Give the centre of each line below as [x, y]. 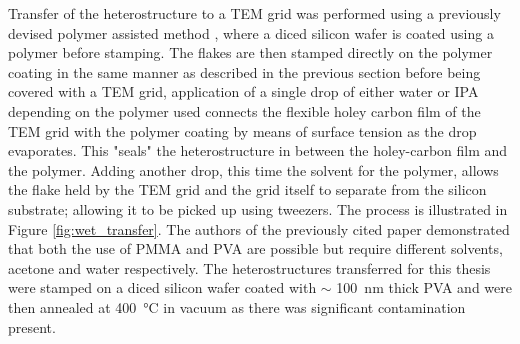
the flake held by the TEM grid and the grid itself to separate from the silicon [247, 189]
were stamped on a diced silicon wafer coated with [162, 287]
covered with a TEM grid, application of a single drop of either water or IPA [243, 91]
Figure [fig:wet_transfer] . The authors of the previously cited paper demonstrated [259, 228]
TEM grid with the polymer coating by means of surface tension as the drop [242, 130]
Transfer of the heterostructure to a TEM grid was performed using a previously [254, 13]
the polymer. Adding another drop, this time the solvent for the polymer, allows [253, 169]
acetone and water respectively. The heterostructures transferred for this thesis [249, 267]
